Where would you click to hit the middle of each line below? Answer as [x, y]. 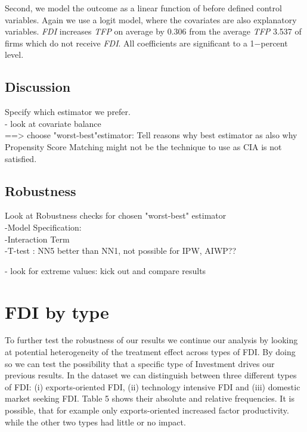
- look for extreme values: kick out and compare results [106, 270]
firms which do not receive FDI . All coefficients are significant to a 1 [130, 43]
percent [274, 43]
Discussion [38, 87]
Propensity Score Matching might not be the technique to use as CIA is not [143, 146]
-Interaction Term [37, 239]
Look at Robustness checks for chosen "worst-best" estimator [116, 215]
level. [14, 55]
